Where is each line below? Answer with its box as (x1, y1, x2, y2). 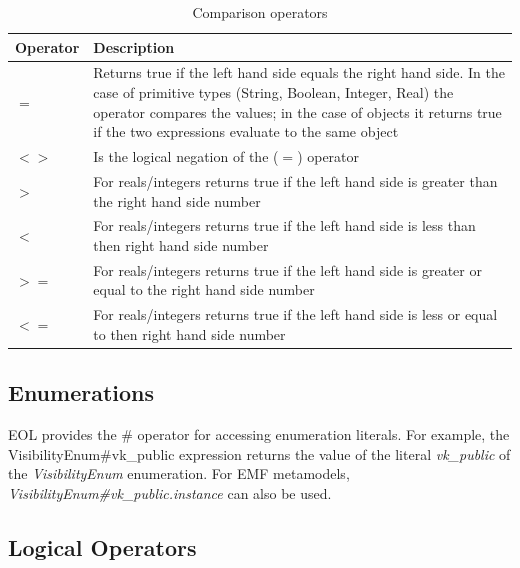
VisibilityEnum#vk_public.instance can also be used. (8, 482, 332, 503)
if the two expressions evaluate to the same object (93, 121, 399, 142)
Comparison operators (192, 2, 328, 22)
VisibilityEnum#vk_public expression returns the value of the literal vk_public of (8, 443, 511, 464)
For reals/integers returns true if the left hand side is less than (93, 215, 476, 236)
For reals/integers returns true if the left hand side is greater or (93, 259, 482, 280)
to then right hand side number (93, 323, 286, 344)
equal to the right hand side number (93, 279, 315, 300)
